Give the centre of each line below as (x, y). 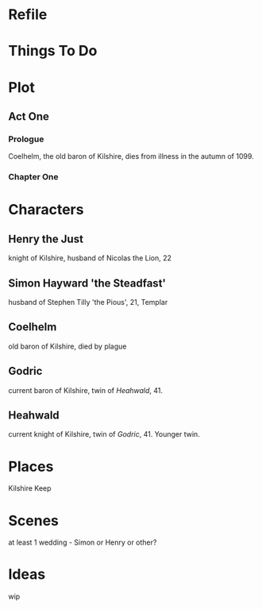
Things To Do (53, 51)
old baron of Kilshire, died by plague (67, 346)
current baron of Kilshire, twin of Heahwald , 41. (86, 390)
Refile (28, 15)
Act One (29, 116)
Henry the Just (46, 239)
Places (31, 466)
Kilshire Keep (30, 488)
